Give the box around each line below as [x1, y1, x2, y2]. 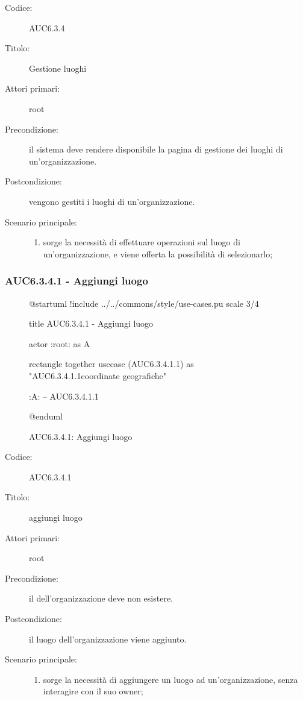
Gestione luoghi [29, 61, 87, 74]
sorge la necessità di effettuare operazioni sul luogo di [43, 236, 240, 248]
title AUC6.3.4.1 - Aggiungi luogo [29, 317, 154, 330]
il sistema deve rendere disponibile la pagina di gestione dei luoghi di [29, 143, 283, 156]
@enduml [29, 410, 63, 423]
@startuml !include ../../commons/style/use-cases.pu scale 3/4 [29, 297, 259, 309]
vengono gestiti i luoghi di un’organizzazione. [29, 195, 195, 207]
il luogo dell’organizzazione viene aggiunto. [29, 632, 187, 645]
